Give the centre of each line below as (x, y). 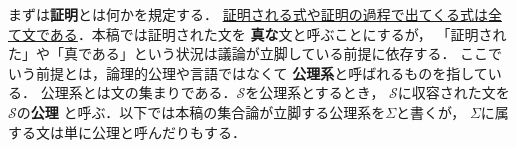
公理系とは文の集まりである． (138, 92)
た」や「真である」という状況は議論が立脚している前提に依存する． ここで (255, 53)
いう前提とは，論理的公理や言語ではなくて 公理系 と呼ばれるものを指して (248, 72)
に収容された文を (453, 92)
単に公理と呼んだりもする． (154, 131)
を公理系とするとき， (315, 92)
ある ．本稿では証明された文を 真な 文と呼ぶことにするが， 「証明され (278, 33)
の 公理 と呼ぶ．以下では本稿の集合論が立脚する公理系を (201, 111)
